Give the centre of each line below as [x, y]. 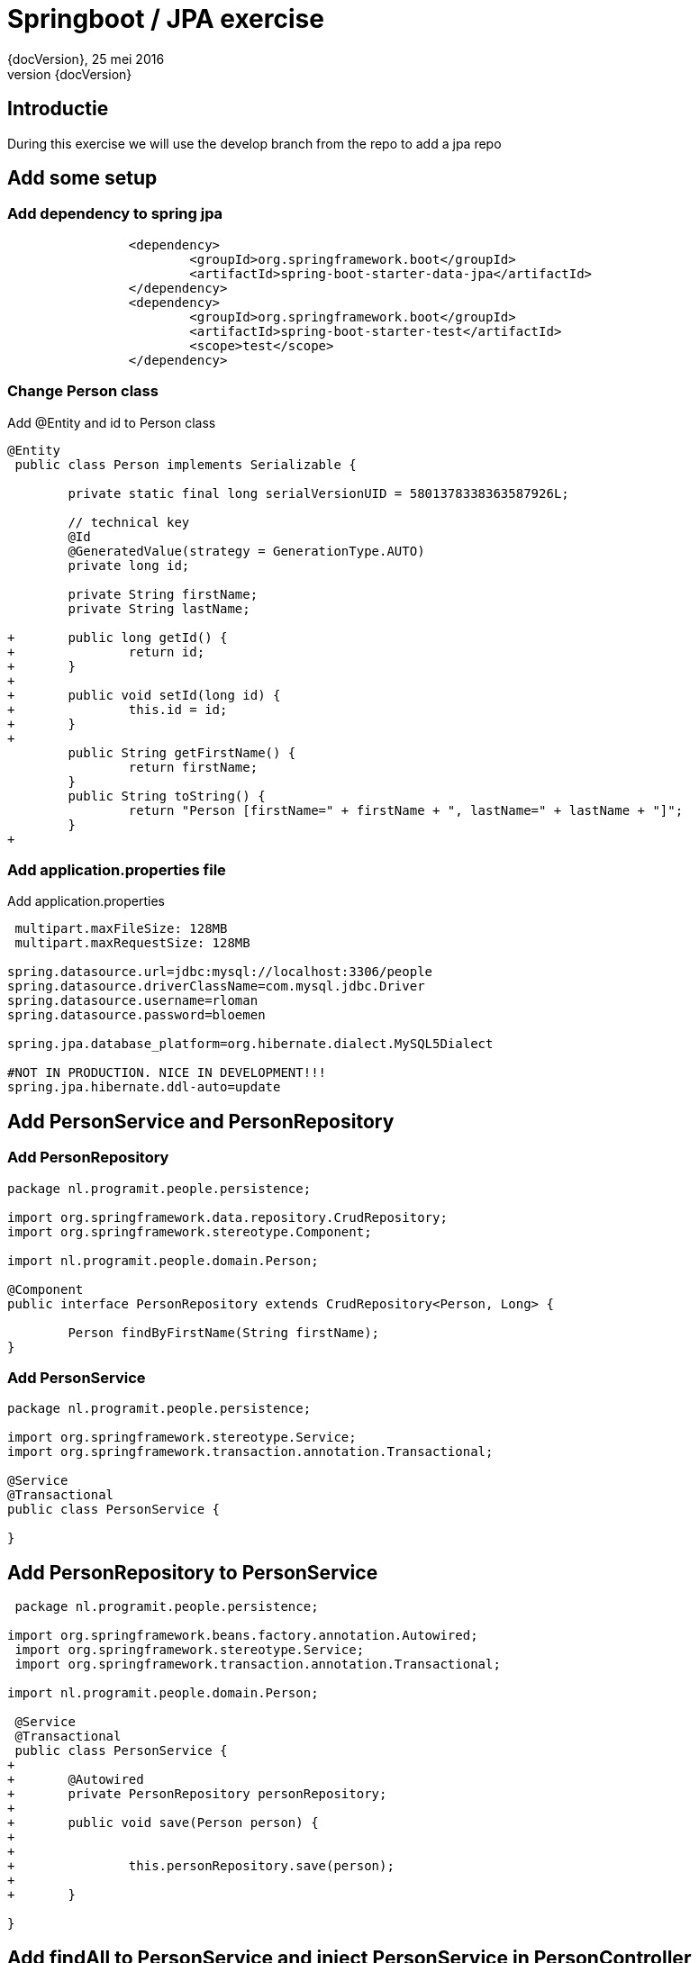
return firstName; [193, 767]
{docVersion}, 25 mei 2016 [86, 59]
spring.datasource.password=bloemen [136, 1015]
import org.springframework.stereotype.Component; [190, 1231]
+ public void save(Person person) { [163, 1823]
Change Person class [83, 391]
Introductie [58, 109]
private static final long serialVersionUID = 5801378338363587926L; [318, 493]
